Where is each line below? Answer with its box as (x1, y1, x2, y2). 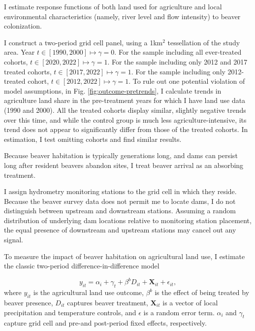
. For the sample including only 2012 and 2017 (107, 56, 248, 66)
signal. (4, 234, 23, 245)
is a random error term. (143, 307, 215, 317)
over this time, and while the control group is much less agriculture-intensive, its (4, 114, 247, 125)
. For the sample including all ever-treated (114, 47, 242, 57)
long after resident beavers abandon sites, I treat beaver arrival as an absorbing (4, 160, 244, 170)
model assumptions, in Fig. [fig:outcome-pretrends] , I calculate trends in (4, 85, 222, 96)
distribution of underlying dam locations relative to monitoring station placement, (4, 215, 252, 225)
